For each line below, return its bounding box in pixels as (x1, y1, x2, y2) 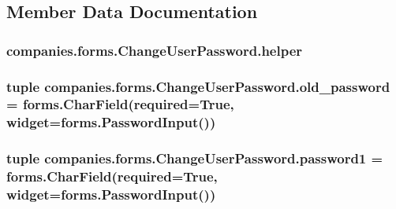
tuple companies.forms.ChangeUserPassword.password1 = (6, 148, 383, 168)
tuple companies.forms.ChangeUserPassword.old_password (6, 76, 390, 96)
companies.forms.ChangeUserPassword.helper (6, 40, 303, 60)
